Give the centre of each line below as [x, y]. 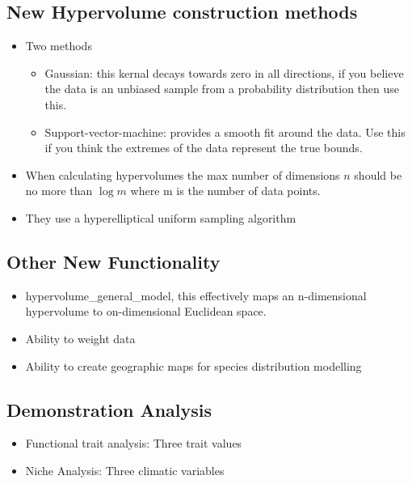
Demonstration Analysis [109, 409]
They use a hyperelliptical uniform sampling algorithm [161, 217]
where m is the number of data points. [225, 191]
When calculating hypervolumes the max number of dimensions [183, 174]
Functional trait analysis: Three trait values [134, 443]
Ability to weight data [80, 338]
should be [378, 174]
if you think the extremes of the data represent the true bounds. [204, 148]
